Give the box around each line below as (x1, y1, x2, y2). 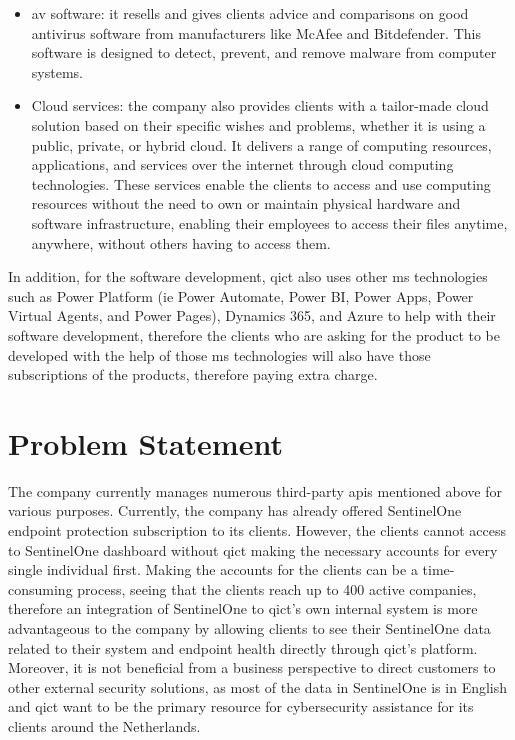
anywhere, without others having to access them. (31, 232, 331, 253)
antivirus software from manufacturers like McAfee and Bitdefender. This (31, 22, 481, 43)
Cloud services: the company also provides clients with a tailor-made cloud (31, 95, 489, 116)
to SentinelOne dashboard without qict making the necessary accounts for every (8, 539, 498, 560)
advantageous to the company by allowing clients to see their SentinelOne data (8, 617, 491, 638)
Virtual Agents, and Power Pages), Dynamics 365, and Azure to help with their (8, 305, 496, 326)
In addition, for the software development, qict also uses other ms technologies (8, 266, 488, 287)
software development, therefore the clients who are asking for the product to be (8, 324, 500, 345)
